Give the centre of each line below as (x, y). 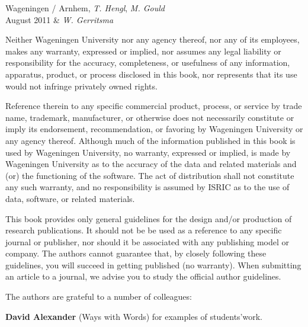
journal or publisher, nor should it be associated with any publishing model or (147, 241)
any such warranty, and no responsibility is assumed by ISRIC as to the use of (147, 187)
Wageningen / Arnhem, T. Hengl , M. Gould (85, 8)
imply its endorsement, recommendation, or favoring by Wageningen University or (154, 129)
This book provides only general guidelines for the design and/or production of (149, 218)
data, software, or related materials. (70, 198)
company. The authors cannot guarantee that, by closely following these (136, 253)
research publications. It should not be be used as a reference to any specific (144, 230)
